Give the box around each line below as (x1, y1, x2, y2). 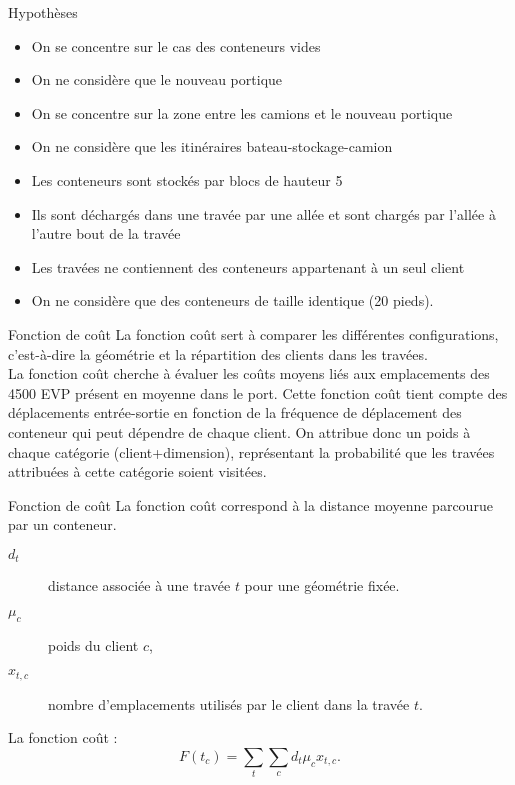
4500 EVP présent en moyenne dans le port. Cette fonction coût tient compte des (8, 382, 508, 403)
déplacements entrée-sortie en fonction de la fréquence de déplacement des (8, 402, 462, 423)
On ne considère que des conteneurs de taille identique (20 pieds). (31, 290, 434, 311)
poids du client (48, 634, 139, 655)
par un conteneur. (8, 514, 117, 535)
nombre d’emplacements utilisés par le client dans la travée (48, 693, 410, 714)
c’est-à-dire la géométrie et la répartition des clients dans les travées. (8, 343, 428, 364)
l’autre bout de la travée (31, 223, 181, 244)
